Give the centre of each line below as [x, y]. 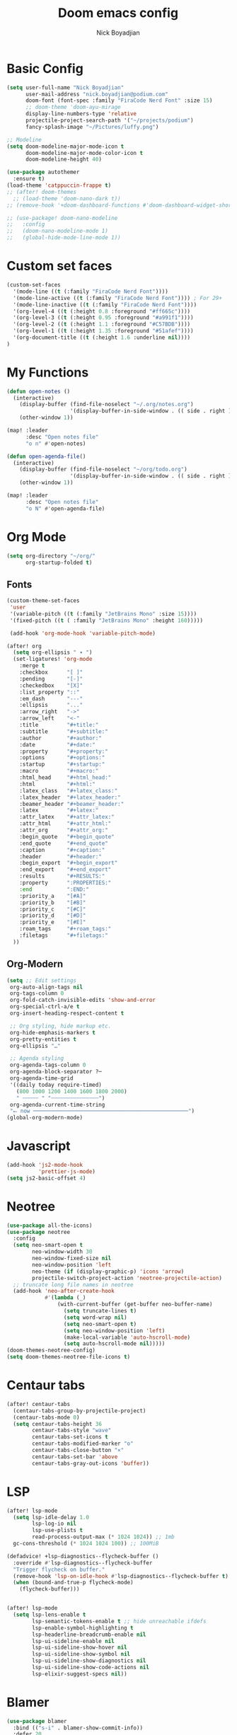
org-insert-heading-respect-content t [67, 1013]
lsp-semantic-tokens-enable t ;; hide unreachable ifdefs [119, 1621]
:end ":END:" [54, 889]
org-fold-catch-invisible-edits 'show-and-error [83, 1000]
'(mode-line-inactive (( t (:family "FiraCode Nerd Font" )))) [105, 305]
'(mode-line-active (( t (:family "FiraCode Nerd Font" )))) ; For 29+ [117, 298]
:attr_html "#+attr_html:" [65, 824]
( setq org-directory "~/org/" [51, 556]
